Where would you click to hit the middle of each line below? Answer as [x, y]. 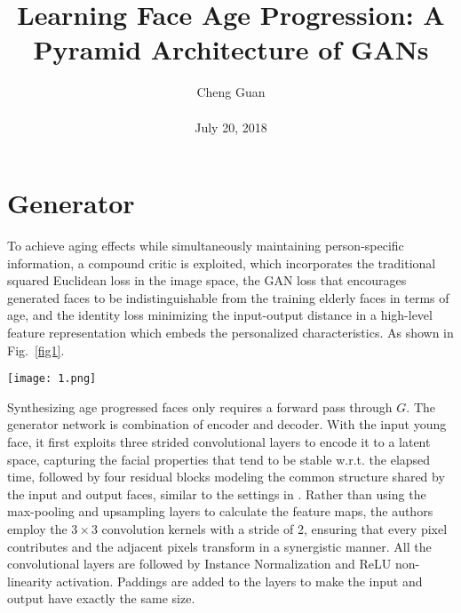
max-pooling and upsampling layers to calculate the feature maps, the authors [220, 511]
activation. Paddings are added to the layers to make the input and [239, 581]
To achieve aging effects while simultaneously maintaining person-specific [206, 246]
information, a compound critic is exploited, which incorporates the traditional [222, 263]
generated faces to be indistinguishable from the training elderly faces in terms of [228, 297]
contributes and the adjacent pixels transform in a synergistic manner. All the [219, 546]
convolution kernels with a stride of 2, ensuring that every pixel [274, 529]
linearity [30, 581]
